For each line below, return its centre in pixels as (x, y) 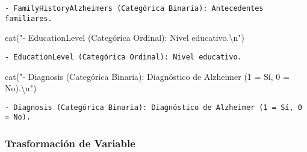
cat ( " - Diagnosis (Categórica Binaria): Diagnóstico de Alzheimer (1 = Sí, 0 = (147, 76)
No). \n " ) (21, 88)
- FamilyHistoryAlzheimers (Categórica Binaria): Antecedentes (134, 8)
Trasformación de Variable (70, 143)
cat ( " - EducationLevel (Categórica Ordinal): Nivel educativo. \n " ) (125, 38)
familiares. (29, 18)
